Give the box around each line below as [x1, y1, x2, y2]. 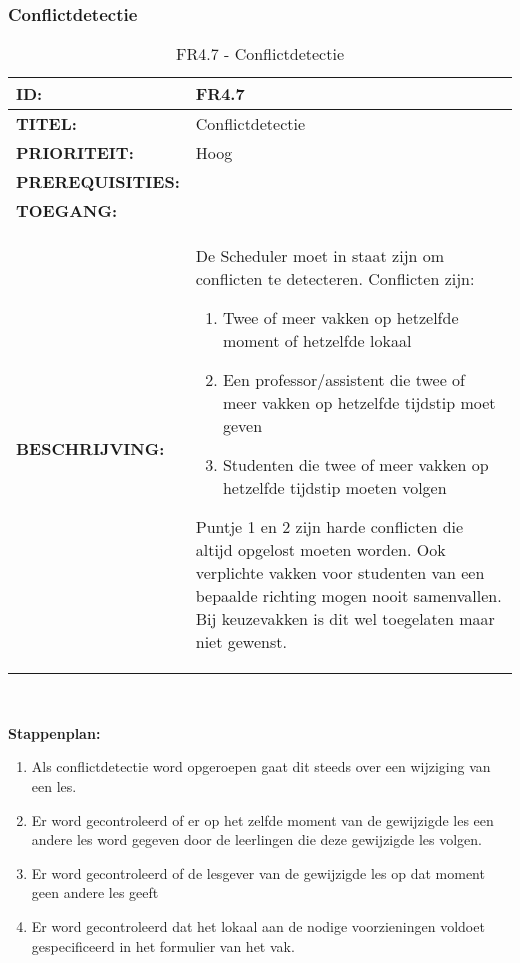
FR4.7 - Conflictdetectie [176, 42, 344, 66]
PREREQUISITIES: [16, 170, 180, 194]
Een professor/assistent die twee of [222, 368, 465, 392]
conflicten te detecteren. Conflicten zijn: [195, 267, 475, 291]
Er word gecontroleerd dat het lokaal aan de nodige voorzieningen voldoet [31, 915, 485, 936]
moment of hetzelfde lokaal [222, 329, 412, 353]
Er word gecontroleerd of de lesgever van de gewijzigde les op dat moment [31, 862, 485, 883]
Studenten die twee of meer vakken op [222, 453, 489, 477]
